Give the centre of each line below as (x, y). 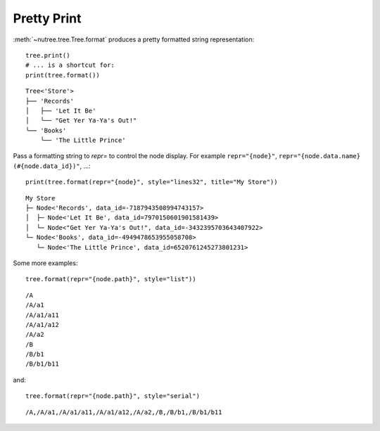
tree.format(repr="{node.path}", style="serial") (113, 396)
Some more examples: (45, 263)
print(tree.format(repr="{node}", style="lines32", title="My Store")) (152, 182)
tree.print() (48, 55)
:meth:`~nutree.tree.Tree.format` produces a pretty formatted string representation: (134, 39)
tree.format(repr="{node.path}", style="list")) (111, 279)
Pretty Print (47, 18)
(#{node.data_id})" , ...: (52, 166)
